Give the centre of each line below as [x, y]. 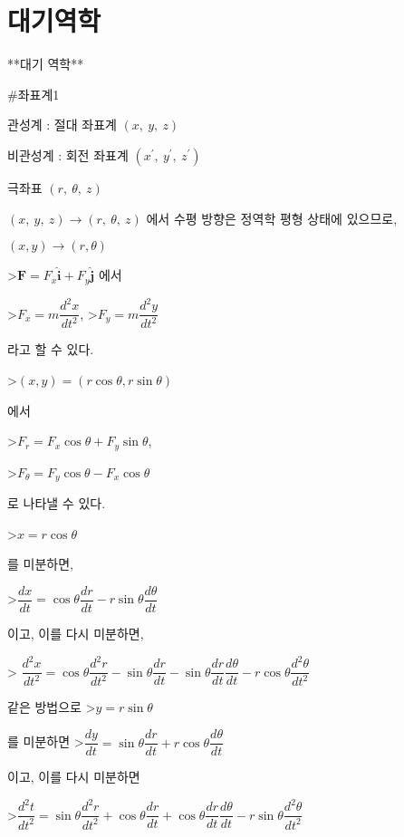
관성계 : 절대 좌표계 [62, 125]
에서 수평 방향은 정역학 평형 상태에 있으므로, [272, 218]
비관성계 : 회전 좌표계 [68, 154]
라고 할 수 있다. [51, 349]
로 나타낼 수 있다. [57, 503]
